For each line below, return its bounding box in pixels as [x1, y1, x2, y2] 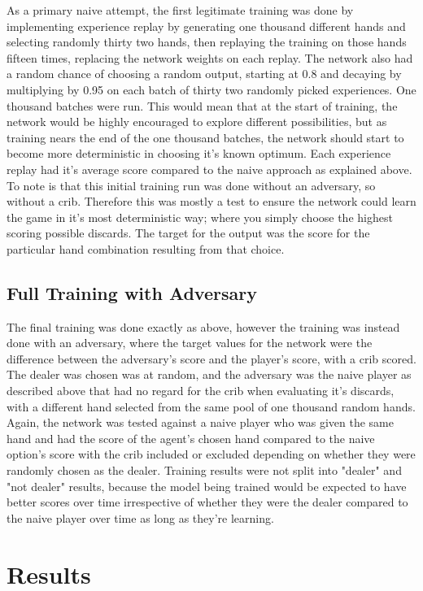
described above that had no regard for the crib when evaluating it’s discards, [7, 382, 395, 399]
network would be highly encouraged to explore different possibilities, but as [7, 113, 387, 130]
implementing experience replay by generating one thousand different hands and [7, 17, 406, 34]
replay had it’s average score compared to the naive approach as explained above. [7, 160, 412, 177]
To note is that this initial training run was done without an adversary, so [7, 176, 376, 193]
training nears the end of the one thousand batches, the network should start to [7, 128, 404, 146]
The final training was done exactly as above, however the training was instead [7, 318, 400, 335]
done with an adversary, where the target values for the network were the [7, 334, 373, 351]
